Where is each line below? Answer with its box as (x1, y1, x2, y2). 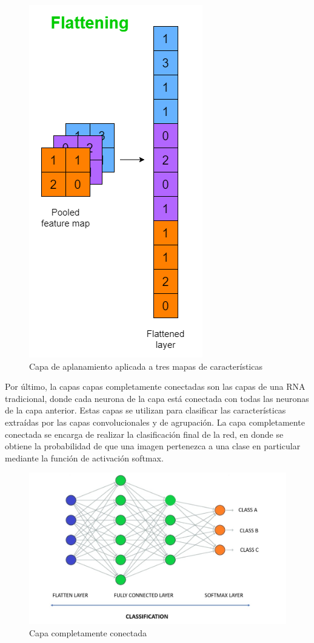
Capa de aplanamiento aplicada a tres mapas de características (29, 359, 262, 372)
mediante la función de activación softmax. (5, 451, 164, 464)
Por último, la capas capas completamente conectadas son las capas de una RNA (5, 380, 306, 393)
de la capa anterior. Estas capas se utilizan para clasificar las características (5, 404, 286, 417)
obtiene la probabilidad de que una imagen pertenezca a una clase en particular (5, 440, 301, 452)
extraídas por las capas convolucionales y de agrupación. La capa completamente (5, 415, 305, 428)
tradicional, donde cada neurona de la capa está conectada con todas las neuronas (5, 392, 309, 404)
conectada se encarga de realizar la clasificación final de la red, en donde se (5, 427, 284, 440)
